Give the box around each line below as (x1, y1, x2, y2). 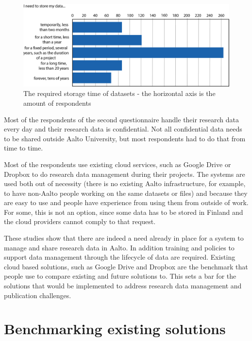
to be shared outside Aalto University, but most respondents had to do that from (4, 133, 246, 143)
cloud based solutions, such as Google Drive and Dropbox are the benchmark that (4, 261, 248, 271)
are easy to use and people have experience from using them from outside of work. (4, 197, 249, 208)
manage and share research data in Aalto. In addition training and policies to (4, 242, 235, 252)
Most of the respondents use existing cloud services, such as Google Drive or (4, 159, 231, 169)
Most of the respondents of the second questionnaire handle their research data (4, 114, 239, 124)
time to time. (4, 143, 43, 153)
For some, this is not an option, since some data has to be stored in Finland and (4, 207, 243, 217)
